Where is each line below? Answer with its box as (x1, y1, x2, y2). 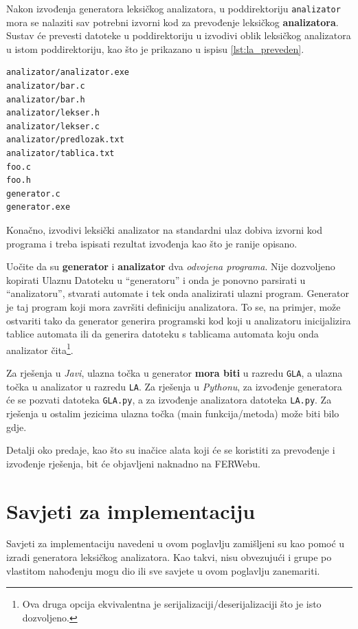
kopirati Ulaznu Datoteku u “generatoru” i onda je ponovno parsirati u (6, 272, 306, 287)
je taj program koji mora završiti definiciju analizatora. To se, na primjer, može (6, 299, 341, 313)
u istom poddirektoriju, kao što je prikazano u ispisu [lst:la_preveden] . (6, 41, 304, 56)
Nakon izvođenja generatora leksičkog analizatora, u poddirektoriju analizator (6, 1, 341, 15)
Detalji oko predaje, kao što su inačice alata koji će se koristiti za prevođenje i (6, 443, 335, 457)
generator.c (6, 188, 60, 199)
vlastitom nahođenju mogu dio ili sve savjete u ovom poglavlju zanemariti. (6, 563, 320, 577)
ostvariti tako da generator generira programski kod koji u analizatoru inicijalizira (6, 313, 351, 327)
